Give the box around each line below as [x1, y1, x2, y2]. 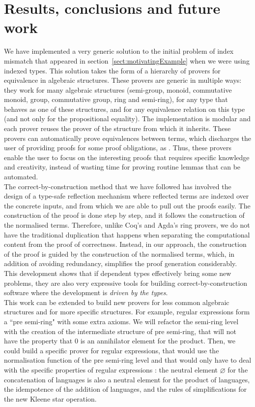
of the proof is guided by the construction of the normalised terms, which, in [4, 248, 235, 259]
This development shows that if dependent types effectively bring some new [4, 268, 231, 278]
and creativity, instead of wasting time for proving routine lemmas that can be [4, 162, 241, 172]
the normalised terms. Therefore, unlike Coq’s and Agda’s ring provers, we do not [4, 220, 250, 230]
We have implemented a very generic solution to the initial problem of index [4, 46, 234, 56]
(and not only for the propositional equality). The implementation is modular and [4, 113, 251, 124]
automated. [4, 171, 38, 182]
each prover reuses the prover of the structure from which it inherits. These [4, 123, 231, 134]
